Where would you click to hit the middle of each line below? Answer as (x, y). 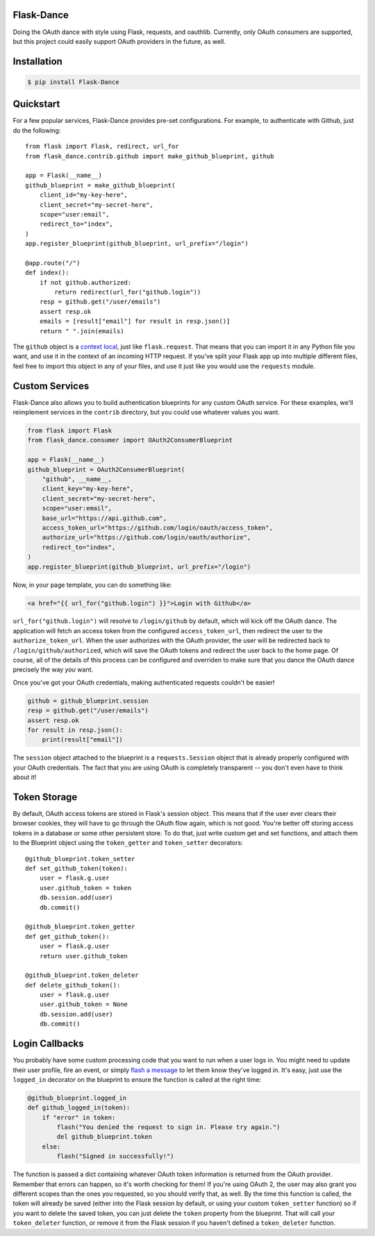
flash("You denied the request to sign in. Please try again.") (168, 1127)
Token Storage (45, 797)
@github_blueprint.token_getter (80, 927)
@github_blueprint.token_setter (80, 859)
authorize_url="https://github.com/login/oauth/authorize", (147, 537)
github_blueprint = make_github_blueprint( (100, 185)
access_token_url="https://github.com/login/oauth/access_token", (158, 527)
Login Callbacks (48, 1044)
